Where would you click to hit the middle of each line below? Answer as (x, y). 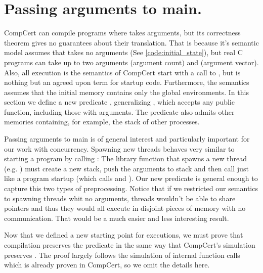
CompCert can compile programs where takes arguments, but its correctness (122, 33)
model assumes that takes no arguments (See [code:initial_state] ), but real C (123, 52)
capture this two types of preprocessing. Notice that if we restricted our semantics (131, 188)
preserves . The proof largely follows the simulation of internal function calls (122, 255)
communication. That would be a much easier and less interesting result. (117, 218)
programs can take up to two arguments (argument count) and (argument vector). (131, 62)
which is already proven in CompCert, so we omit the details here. (107, 265)
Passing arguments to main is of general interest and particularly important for (127, 139)
